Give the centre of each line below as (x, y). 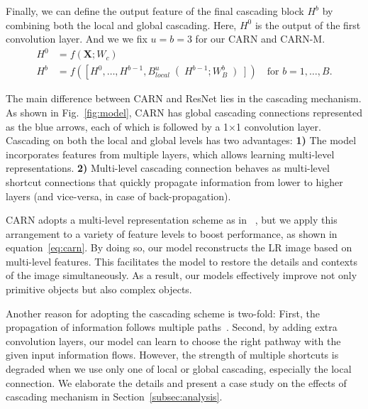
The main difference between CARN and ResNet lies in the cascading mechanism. (184, 98)
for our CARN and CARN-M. (260, 39)
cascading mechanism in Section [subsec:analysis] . (114, 397)
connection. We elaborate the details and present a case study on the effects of (176, 382)
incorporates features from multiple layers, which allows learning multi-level (170, 154)
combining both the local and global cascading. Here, (121, 24)
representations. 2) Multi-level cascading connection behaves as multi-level (168, 168)
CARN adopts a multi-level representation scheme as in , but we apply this (172, 220)
